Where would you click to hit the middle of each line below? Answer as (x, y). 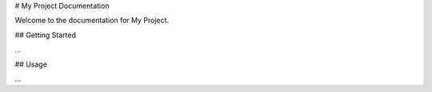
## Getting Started (45, 35)
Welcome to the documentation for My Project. (92, 21)
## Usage (31, 64)
